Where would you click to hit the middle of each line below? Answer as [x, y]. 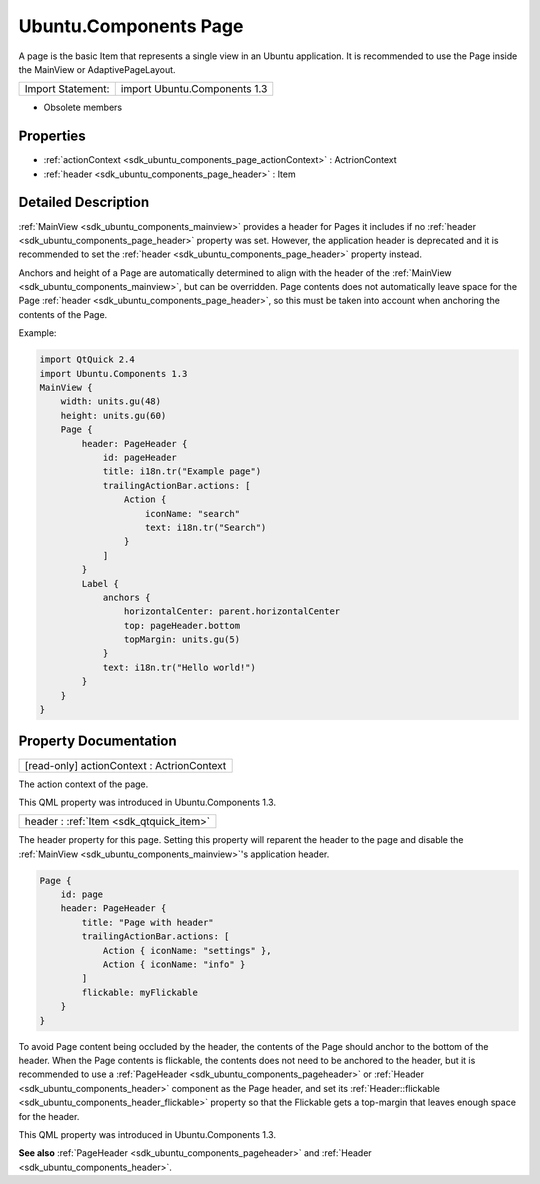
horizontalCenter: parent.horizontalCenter [232, 611]
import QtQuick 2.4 [87, 359]
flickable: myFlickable [140, 992]
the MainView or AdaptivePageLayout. [97, 69]
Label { [100, 583]
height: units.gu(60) [113, 415]
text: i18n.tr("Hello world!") [179, 667]
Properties [52, 136]
